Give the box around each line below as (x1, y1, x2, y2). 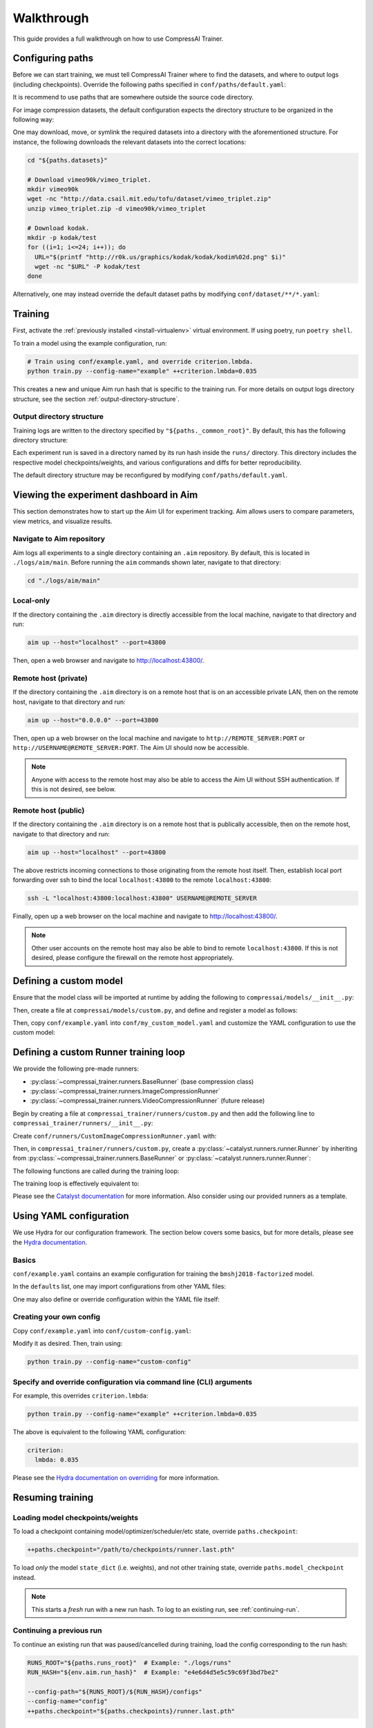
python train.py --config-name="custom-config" (27, 1358, 191, 1366)
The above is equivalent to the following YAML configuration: (12, 1427, 186, 1436)
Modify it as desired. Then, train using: (12, 1340, 123, 1348)
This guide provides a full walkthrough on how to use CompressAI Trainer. (12, 35, 224, 43)
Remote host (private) (12, 673, 88, 683)
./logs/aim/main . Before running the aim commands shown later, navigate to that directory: (12, 558, 281, 567)
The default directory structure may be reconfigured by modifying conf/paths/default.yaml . (12, 471, 288, 480)
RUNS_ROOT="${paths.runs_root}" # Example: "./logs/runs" (27, 1659, 231, 1666)
